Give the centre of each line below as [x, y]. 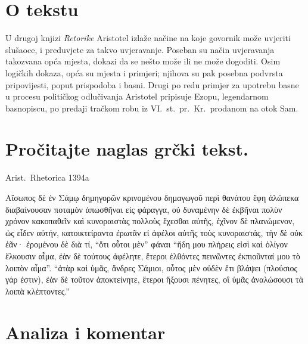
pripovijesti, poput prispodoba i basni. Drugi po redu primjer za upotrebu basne [152, 84]
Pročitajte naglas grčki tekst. [127, 149]
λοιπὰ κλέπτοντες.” [38, 291]
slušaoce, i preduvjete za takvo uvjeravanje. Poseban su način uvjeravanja [140, 49]
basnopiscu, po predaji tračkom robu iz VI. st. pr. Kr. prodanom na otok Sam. [152, 108]
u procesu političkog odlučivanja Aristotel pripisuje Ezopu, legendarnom [137, 96]
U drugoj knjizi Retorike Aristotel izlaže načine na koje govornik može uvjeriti [148, 38]
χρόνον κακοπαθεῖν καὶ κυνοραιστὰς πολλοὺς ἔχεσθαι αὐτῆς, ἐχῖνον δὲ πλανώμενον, [150, 221]
